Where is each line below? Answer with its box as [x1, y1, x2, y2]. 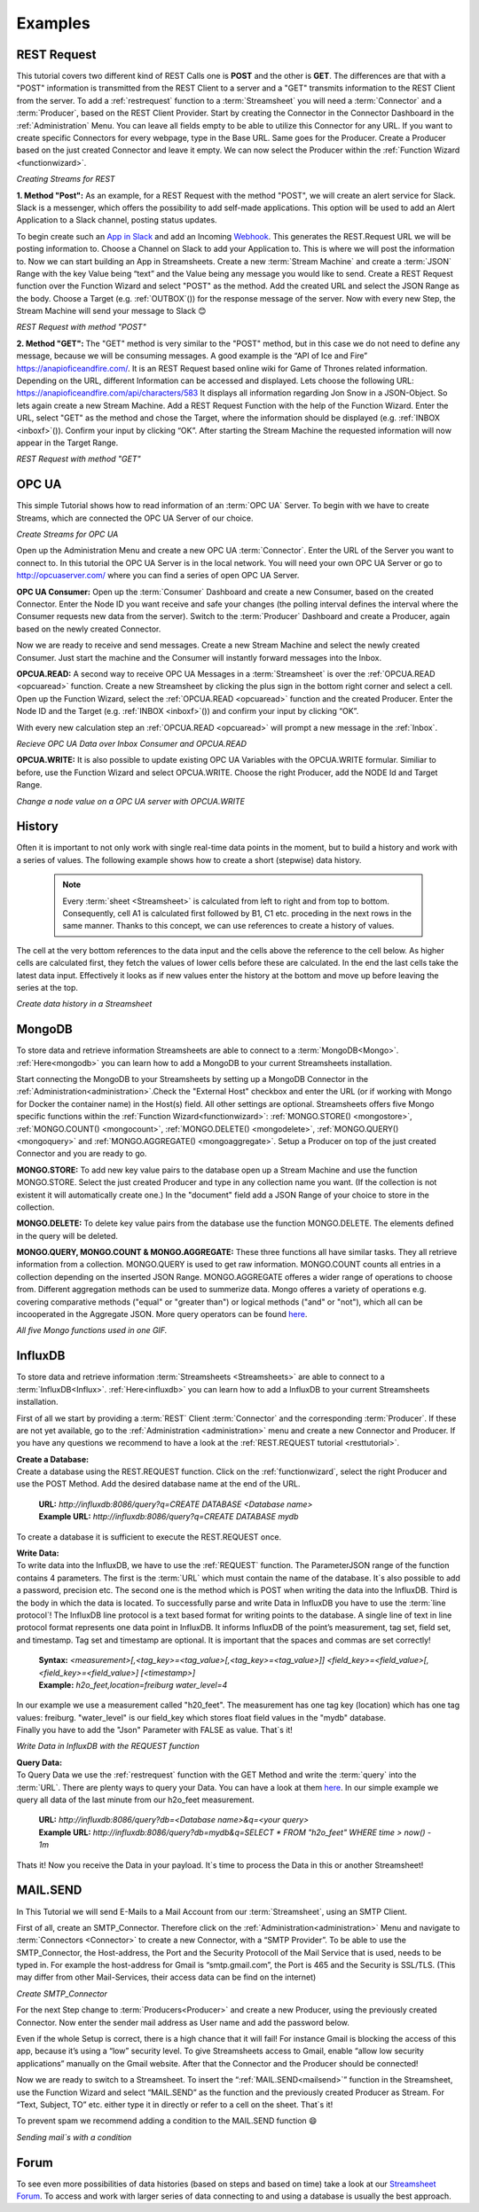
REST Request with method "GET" [16, 453, 141, 465]
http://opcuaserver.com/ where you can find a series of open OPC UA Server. [16, 570, 300, 581]
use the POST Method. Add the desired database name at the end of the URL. [16, 1479, 301, 1489]
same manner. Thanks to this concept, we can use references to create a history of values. [62, 921, 395, 931]
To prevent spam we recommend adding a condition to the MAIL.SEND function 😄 [16, 2115, 318, 2126]
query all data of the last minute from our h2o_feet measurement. [16, 1794, 255, 1805]
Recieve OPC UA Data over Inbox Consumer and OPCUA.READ [16, 738, 247, 749]
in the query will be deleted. [16, 1230, 119, 1241]
